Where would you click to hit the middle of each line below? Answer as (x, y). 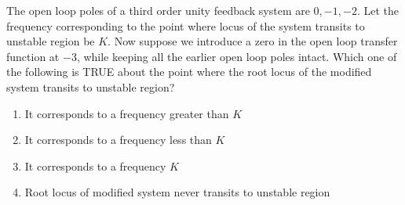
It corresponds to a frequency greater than (127, 113)
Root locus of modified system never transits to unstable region (177, 192)
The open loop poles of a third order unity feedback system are (158, 10)
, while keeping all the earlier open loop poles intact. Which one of (237, 56)
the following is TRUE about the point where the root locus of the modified (189, 72)
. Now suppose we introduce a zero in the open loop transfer (253, 41)
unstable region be (51, 41)
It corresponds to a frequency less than (118, 140)
